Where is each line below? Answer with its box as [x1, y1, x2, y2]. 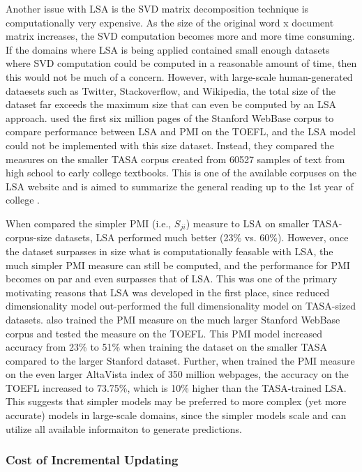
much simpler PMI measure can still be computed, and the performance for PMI [6, 257, 350, 272]
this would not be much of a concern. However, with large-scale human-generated [6, 69, 353, 84]
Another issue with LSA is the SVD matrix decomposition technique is [6, 1, 309, 15]
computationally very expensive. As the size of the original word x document [6, 15, 334, 29]
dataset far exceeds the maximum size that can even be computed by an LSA [6, 97, 337, 112]
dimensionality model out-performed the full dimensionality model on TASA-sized [6, 298, 356, 313]
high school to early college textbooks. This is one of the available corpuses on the [6, 165, 356, 180]
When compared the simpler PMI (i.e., [6, 215, 172, 230]
